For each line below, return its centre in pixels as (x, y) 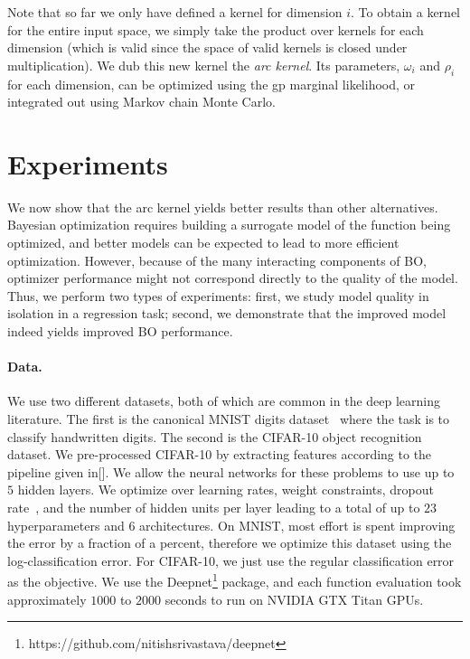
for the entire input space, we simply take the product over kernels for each (216, 29)
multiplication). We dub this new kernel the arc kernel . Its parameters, (204, 65)
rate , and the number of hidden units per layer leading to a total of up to (214, 507)
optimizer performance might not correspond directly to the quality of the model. (233, 278)
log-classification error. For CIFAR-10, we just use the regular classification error (231, 560)
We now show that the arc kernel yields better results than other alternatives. (223, 207)
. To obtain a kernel (405, 12)
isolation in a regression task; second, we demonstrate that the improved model (227, 313)
